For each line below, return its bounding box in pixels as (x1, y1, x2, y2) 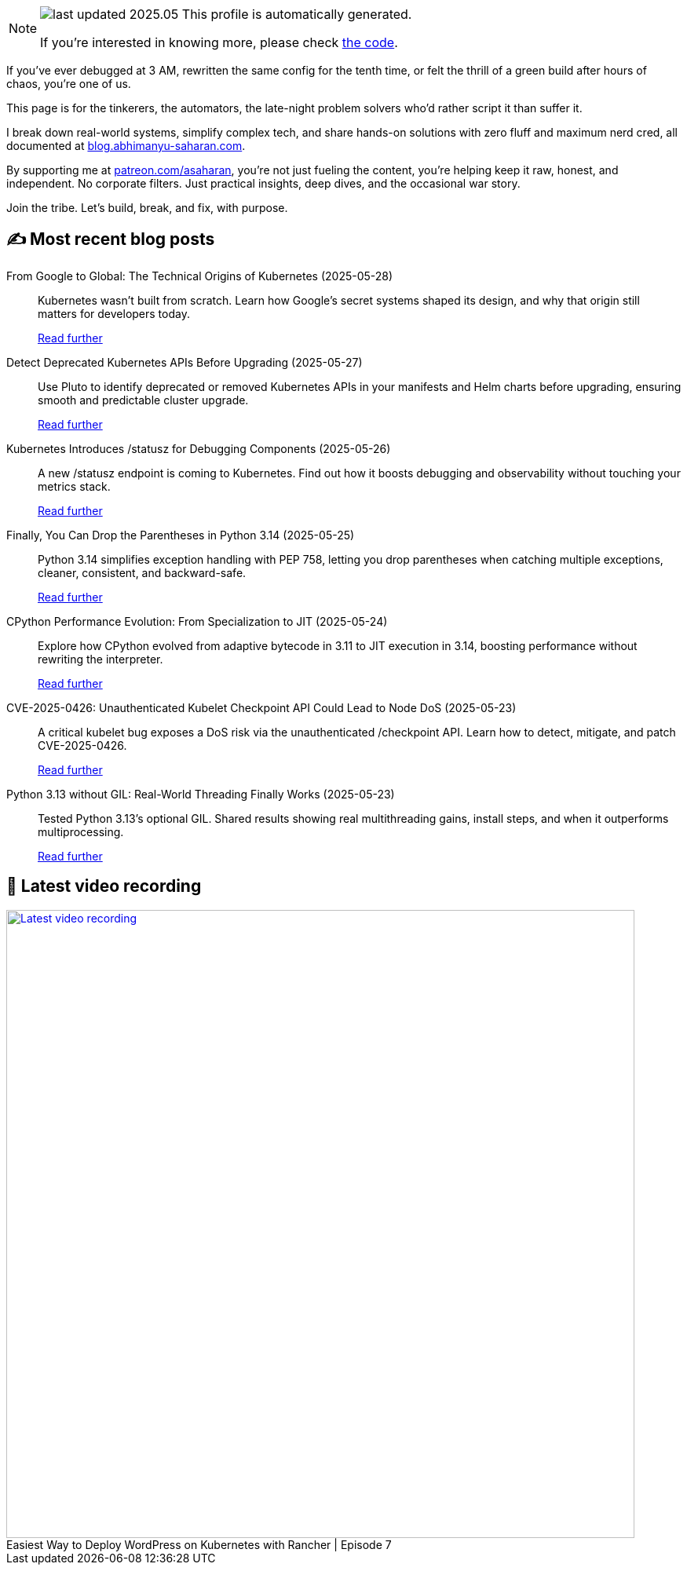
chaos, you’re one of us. (6, 77, 131, 90)
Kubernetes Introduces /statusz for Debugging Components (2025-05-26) (6, 441, 391, 455)
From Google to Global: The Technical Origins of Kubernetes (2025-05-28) (6, 269, 393, 283)
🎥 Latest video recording (6, 876, 202, 897)
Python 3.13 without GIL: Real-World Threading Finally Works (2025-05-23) (6, 787, 395, 801)
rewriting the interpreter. (38, 652, 163, 666)
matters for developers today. (38, 306, 190, 320)
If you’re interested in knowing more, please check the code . (40, 35, 398, 50)
